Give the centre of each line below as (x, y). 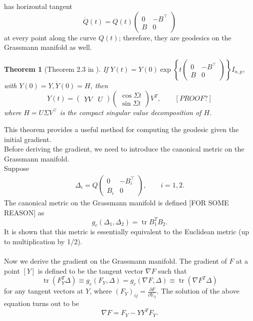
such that (172, 270)
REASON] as (24, 212)
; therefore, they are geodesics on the (175, 37)
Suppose (17, 168)
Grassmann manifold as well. (48, 47)
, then (99, 85)
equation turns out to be (42, 303)
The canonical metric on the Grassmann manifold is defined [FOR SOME (117, 202)
